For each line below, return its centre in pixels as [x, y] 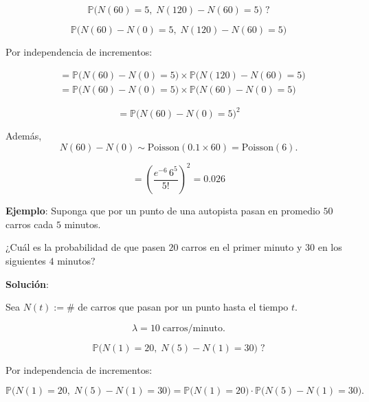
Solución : [27, 283]
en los [330, 247]
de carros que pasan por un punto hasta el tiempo [183, 307]
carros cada [30, 224]
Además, [24, 136]
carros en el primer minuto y [242, 247]
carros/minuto [193, 328]
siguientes [26, 261]
